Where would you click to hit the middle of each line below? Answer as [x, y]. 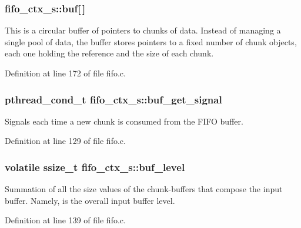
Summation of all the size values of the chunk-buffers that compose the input [144, 189]
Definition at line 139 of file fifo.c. [65, 220]
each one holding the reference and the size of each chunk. [109, 53]
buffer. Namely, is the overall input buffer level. [90, 200]
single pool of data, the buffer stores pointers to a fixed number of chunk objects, [151, 41]
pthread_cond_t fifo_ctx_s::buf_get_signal [113, 99]
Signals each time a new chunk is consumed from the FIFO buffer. [124, 121]
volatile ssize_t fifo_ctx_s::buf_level [95, 167]
